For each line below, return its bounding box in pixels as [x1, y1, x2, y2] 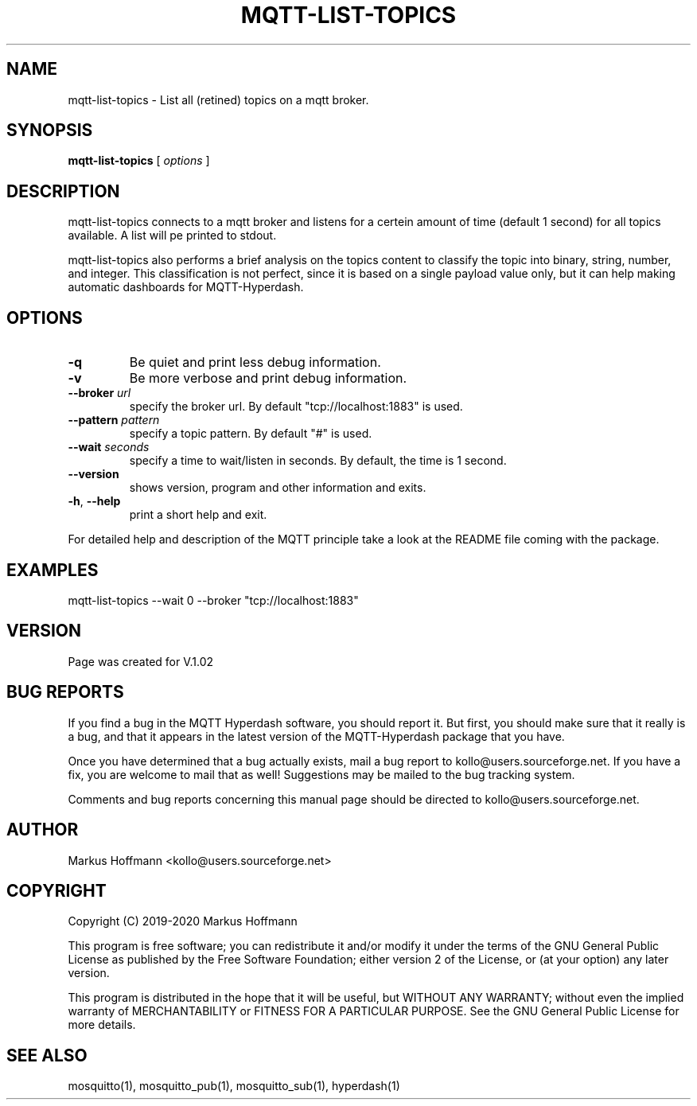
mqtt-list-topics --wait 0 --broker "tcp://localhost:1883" [68, 593, 359, 607]
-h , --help [68, 494, 121, 508]
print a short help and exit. [129, 508, 267, 522]
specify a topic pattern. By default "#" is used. [129, 426, 372, 441]
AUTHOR [6, 820, 79, 840]
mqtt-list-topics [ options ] [68, 154, 210, 168]
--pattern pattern [68, 413, 160, 427]
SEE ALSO [6, 1045, 88, 1065]
